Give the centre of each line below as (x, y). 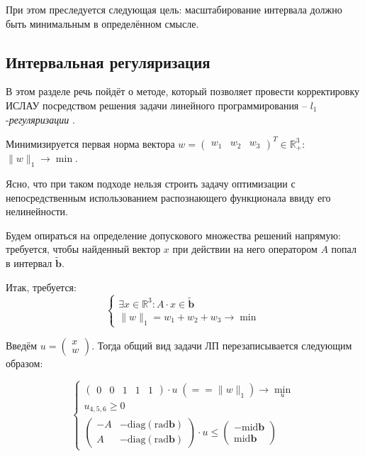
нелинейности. (37, 211)
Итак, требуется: (41, 287)
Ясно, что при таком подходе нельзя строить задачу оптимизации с (151, 183)
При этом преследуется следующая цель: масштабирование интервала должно (174, 9)
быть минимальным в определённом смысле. (102, 23)
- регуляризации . (40, 119)
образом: (24, 363)
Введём (22, 345)
